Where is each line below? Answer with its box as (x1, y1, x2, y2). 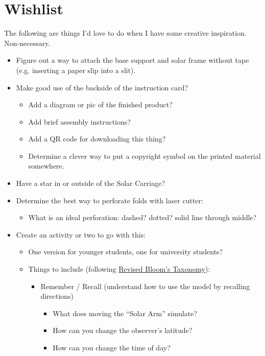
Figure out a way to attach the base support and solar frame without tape (16, 55, 249, 65)
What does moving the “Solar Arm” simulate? (53, 307, 198, 318)
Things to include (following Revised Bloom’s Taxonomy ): (28, 264, 210, 274)
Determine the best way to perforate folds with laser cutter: (16, 195, 203, 205)
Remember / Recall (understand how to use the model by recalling (40, 280, 250, 291)
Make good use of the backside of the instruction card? (16, 82, 188, 92)
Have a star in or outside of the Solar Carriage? (16, 178, 165, 188)
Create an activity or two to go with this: (16, 229, 146, 240)
